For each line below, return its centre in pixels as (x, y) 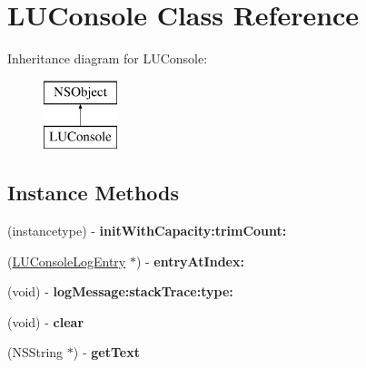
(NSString (35, 352)
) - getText (106, 352)
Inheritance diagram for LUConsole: (108, 58)
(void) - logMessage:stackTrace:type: (120, 291)
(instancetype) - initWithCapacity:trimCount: (147, 231)
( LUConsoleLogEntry (67, 261)
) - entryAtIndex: (190, 261)
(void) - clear (46, 321)
